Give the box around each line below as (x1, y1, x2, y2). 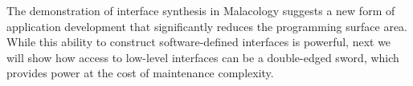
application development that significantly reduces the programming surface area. (6, 18, 407, 34)
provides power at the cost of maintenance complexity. (6, 64, 274, 81)
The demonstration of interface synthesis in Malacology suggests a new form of (6, 2, 395, 18)
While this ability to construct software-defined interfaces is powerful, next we (6, 33, 391, 50)
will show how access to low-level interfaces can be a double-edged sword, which (6, 49, 399, 65)
